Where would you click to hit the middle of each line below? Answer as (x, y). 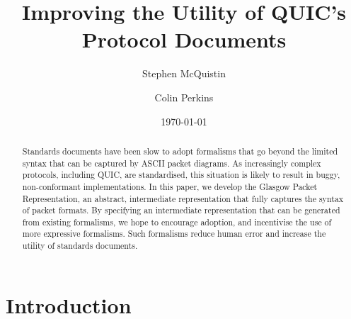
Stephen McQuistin (184, 73)
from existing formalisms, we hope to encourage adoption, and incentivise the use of (177, 222)
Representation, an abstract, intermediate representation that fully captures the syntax (183, 198)
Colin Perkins (184, 97)
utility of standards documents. (80, 246)
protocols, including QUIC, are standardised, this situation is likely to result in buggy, (181, 175)
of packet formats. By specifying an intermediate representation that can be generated (181, 210)
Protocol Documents (184, 39)
